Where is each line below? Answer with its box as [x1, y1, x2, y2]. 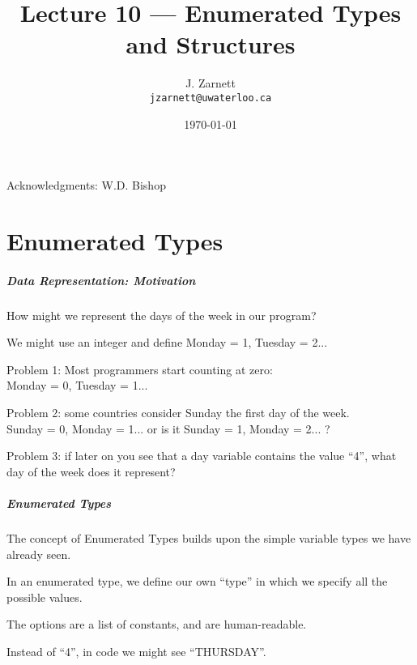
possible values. [6, 588, 83, 605]
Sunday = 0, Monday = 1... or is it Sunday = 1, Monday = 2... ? [6, 420, 330, 437]
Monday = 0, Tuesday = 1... [6, 377, 148, 394]
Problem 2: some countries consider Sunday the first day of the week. [6, 404, 350, 421]
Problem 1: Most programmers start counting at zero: [6, 360, 273, 377]
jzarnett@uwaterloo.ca [149, 92, 272, 104]
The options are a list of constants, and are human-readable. [6, 616, 307, 633]
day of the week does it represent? [6, 463, 176, 480]
